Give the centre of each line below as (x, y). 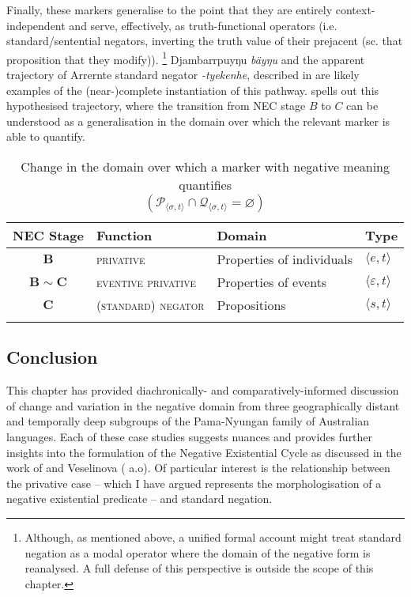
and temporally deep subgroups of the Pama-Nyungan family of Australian (188, 421)
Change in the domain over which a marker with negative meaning (205, 166)
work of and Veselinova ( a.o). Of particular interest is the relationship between (198, 468)
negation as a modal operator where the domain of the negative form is (198, 552)
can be (362, 106)
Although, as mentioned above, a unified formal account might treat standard (213, 537)
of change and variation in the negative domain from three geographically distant (203, 405)
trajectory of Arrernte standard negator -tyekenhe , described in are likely (183, 75)
